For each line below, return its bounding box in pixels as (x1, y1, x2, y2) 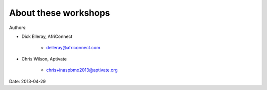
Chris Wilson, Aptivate (21, 56, 67, 61)
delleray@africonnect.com (46, 45, 101, 51)
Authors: (9, 25, 27, 30)
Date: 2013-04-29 (9, 78, 46, 84)
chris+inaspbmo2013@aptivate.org (46, 67, 118, 73)
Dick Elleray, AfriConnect (21, 33, 73, 39)
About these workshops (9, 7, 110, 18)
